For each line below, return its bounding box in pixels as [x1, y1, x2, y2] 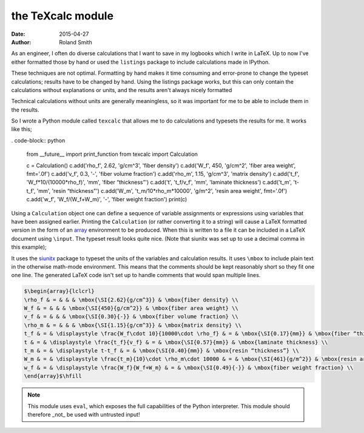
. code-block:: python [11, 136, 66, 144]
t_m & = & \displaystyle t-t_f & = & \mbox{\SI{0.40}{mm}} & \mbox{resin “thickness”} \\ [24, 347, 300, 354]
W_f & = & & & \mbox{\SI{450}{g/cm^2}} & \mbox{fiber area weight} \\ [24, 305, 239, 312]
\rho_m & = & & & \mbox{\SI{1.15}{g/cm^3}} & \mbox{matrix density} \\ [24, 321, 242, 329]
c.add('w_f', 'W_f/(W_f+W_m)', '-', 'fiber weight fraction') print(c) [26, 196, 187, 203]
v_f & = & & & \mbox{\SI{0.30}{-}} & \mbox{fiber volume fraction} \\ [24, 313, 239, 320]
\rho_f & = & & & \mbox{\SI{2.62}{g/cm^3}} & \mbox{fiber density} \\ [24, 296, 239, 303]
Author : [11, 38, 32, 45]
